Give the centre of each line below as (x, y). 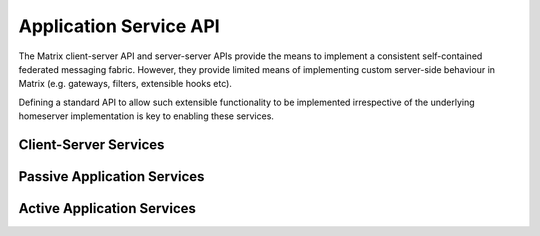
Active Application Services (107, 208)
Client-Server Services (91, 144)
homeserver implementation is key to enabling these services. (146, 116)
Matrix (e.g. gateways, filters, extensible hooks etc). (125, 84)
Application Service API (119, 26)
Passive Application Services (111, 176)
